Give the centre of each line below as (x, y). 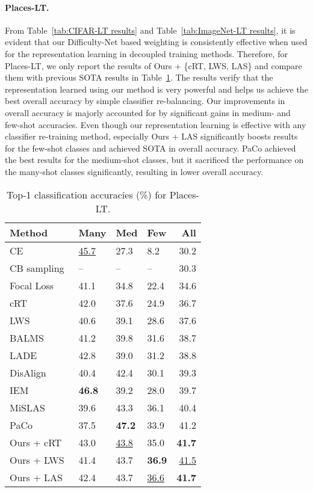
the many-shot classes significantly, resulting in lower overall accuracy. (134, 171)
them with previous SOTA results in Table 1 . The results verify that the (139, 77)
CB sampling (37, 268)
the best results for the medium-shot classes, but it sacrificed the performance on (154, 160)
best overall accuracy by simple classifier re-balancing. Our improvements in (145, 101)
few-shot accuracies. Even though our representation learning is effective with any (156, 124)
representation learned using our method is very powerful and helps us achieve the (156, 89)
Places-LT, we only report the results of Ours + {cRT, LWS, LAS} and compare (153, 65)
